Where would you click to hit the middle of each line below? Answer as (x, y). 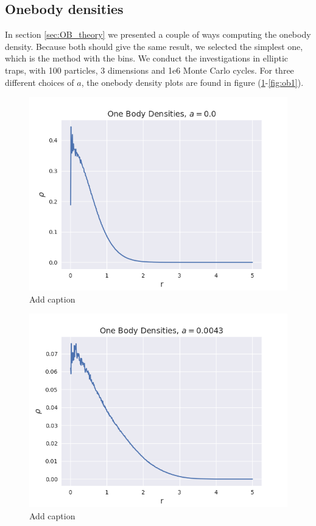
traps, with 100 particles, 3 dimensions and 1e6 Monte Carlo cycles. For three (149, 70)
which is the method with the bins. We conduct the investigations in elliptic (147, 58)
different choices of (40, 82)
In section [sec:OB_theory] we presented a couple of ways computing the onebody (158, 34)
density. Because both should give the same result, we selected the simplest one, (154, 46)
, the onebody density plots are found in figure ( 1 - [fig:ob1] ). (192, 82)
